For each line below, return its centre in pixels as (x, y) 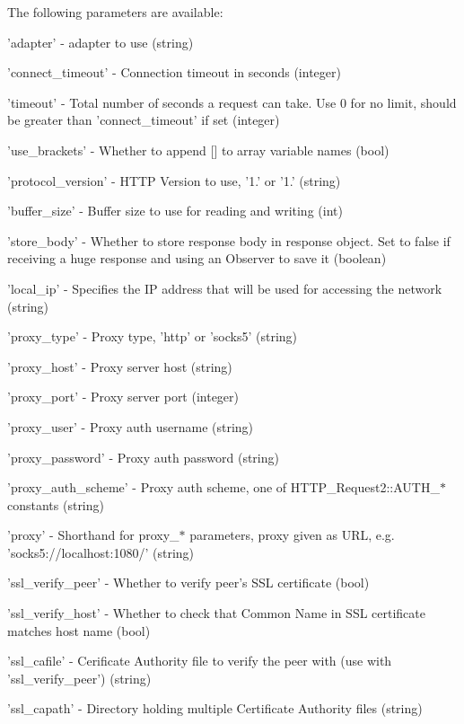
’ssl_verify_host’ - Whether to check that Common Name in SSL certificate (217, 613)
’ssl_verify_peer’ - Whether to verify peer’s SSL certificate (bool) (188, 583)
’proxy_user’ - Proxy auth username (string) (131, 426)
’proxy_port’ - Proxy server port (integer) (123, 397)
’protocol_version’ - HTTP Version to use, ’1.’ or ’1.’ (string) (174, 180)
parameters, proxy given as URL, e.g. (292, 535)
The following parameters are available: (115, 12)
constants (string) (56, 504)
